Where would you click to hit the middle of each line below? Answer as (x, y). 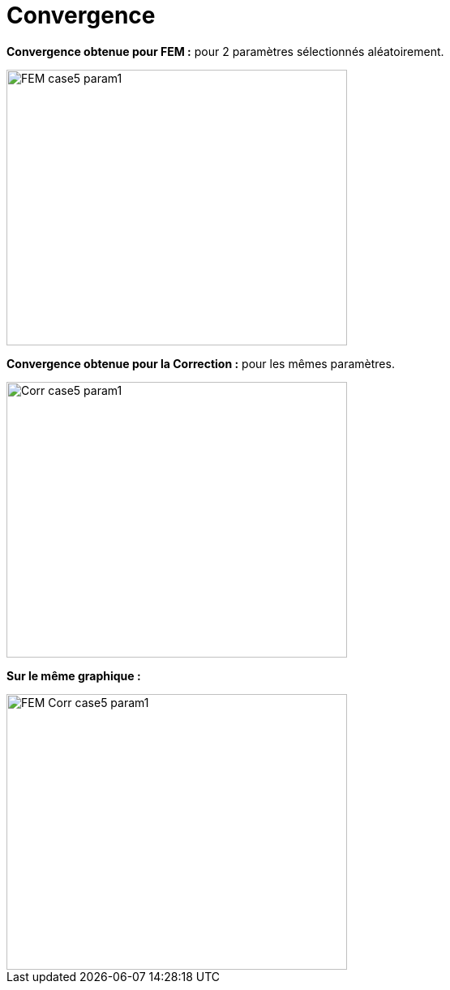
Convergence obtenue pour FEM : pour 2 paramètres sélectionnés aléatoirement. (225, 51)
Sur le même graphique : (74, 675)
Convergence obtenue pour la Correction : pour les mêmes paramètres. (201, 363)
